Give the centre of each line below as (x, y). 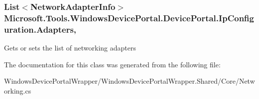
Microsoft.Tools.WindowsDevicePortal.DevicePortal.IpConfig (129, 18)
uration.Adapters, (40, 29)
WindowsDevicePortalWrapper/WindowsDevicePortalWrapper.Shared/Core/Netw (129, 81)
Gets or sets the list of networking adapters (70, 48)
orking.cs (18, 90)
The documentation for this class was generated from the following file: (112, 64)
